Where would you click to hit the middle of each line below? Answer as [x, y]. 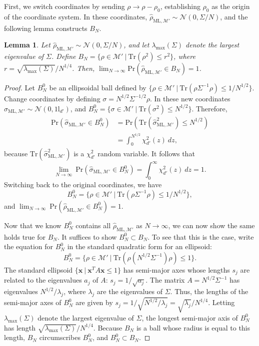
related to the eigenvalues [43, 280]
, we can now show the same [211, 225]
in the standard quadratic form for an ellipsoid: [139, 246]
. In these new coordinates [190, 98]
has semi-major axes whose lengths [176, 269]
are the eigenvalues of [130, 291]
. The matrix [165, 280]
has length [20, 327]
